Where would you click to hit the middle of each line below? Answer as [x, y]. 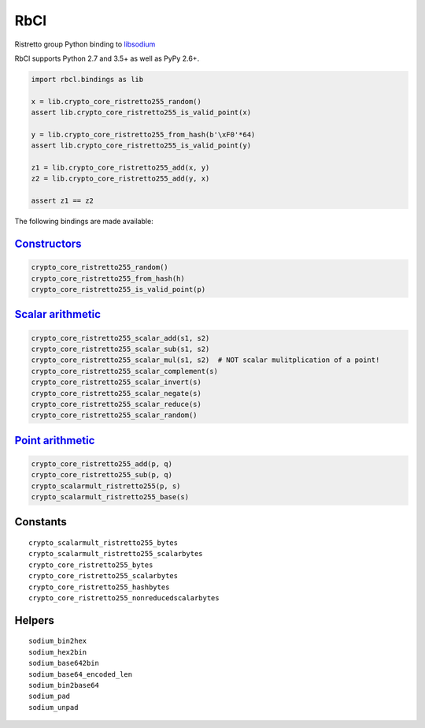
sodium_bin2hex [58, 641]
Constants [41, 522]
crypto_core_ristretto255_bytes [91, 565]
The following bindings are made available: [84, 222]
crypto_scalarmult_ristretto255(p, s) [106, 486]
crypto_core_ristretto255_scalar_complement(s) [124, 371]
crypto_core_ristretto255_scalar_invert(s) [116, 382]
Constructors [48, 244]
